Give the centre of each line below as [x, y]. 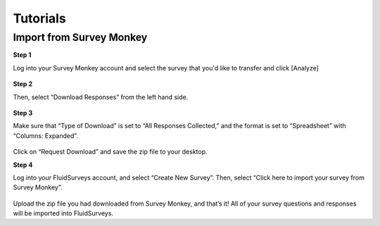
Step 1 [22, 55]
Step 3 [23, 113]
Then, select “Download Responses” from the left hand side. [101, 97]
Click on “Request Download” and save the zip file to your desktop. [110, 152]
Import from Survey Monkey [80, 37]
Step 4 [23, 165]
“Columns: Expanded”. [46, 136]
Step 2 [23, 84]
